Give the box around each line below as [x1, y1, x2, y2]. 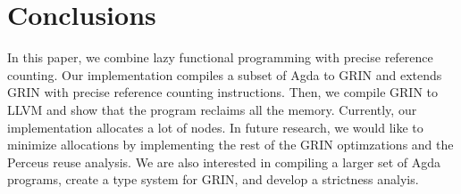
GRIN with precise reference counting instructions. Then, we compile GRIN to [7, 83, 438, 101]
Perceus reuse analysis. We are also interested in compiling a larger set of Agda [7, 152, 441, 171]
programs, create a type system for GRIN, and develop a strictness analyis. [7, 170, 419, 189]
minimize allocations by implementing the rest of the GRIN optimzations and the [7, 135, 454, 154]
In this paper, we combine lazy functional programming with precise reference [7, 48, 433, 67]
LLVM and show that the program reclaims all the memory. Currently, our [7, 100, 417, 118]
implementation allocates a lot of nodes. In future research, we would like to [7, 117, 423, 136]
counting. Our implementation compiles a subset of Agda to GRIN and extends [7, 65, 442, 84]
